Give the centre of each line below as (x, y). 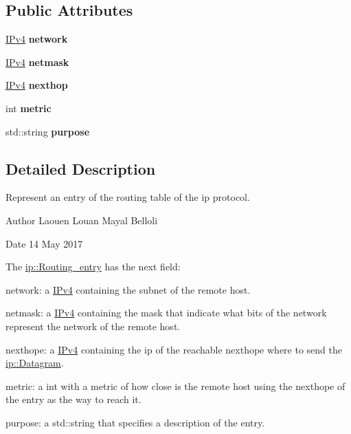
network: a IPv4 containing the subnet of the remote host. (128, 289)
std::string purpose (48, 131)
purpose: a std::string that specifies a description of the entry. (135, 422)
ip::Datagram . (35, 363)
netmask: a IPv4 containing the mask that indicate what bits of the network (166, 313)
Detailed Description (81, 168)
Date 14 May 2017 (44, 243)
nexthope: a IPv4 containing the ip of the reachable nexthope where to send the (174, 349)
